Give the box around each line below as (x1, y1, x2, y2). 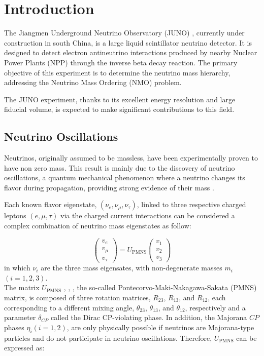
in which (4, 262, 30, 273)
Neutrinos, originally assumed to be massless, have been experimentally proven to (4, 152, 258, 163)
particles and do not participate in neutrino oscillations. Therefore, (4, 332, 212, 343)
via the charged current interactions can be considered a (60, 210, 235, 221)
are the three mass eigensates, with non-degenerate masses (41, 262, 222, 273)
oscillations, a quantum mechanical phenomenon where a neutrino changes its (4, 172, 245, 183)
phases (4, 322, 24, 332)
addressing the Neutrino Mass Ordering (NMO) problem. (4, 77, 182, 88)
